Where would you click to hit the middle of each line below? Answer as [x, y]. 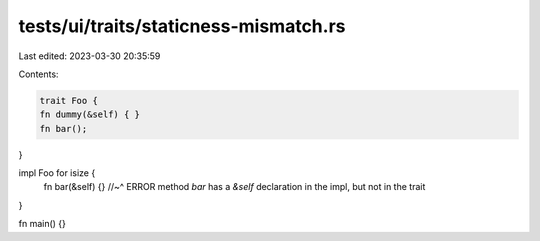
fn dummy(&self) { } [89, 114]
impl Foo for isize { [57, 173]
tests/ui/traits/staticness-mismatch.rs [182, 26]
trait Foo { [69, 100]
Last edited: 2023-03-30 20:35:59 [89, 56]
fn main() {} [42, 224]
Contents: [38, 74]
